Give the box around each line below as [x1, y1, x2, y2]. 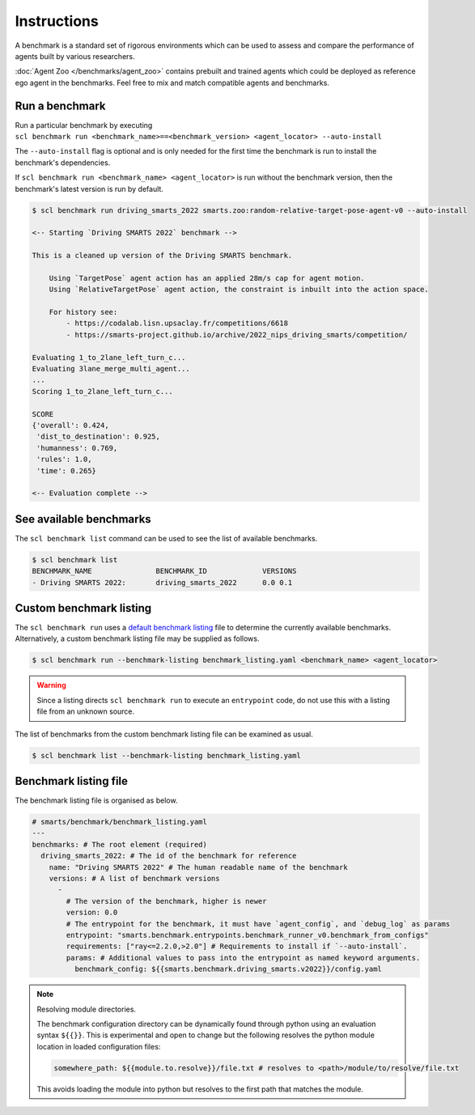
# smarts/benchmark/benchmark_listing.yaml [32, 817, 208, 827]
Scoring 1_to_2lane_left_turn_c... [32, 387, 173, 396]
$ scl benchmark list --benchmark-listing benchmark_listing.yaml [32, 751, 301, 760]
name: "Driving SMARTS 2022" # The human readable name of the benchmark [49, 863, 348, 871]
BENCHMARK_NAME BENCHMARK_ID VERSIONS [32, 566, 297, 576]
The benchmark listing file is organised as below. [15, 795, 178, 805]
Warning [36, 680, 66, 690]
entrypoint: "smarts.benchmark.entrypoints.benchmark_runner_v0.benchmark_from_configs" [66, 931, 429, 939]
